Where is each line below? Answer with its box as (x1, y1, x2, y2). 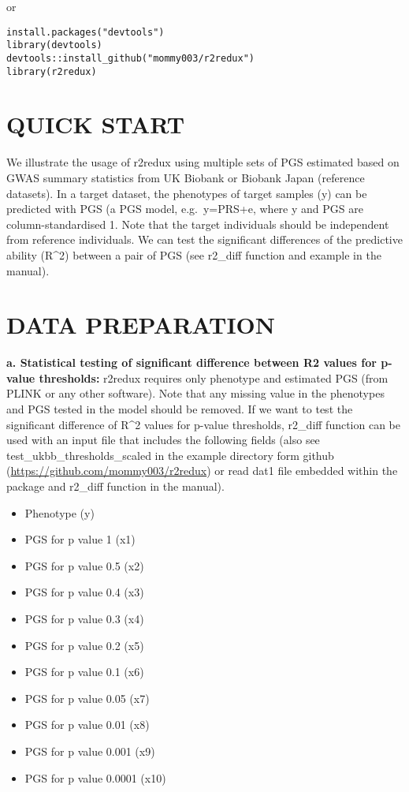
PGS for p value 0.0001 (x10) (24, 769, 166, 786)
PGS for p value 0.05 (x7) (24, 689, 150, 706)
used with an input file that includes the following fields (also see (6, 431, 320, 448)
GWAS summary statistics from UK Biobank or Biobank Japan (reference (6, 169, 365, 185)
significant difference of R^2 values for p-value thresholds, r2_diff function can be (6, 416, 401, 432)
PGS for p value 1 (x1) (24, 531, 136, 547)
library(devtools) (6, 39, 102, 51)
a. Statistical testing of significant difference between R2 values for (6, 354, 377, 371)
